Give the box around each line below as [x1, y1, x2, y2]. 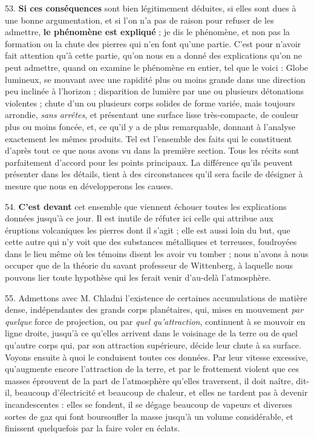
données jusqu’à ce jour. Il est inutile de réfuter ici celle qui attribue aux [5, 212, 273, 224]
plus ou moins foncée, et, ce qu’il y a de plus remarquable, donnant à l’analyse [5, 120, 296, 132]
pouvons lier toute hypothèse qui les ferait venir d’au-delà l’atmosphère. [5, 271, 271, 284]
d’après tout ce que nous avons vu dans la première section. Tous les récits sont [5, 144, 299, 157]
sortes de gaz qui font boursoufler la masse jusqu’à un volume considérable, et [5, 410, 293, 422]
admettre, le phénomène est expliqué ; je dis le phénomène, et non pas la [5, 25, 290, 38]
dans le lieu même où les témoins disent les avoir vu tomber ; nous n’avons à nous [5, 247, 309, 260]
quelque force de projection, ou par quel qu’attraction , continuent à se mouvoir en [5, 315, 306, 327]
